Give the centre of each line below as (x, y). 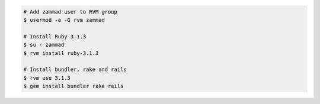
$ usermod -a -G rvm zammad (64, 20)
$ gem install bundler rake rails (73, 86)
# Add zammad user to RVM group (71, 12)
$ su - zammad (44, 45)
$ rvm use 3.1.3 (47, 78)
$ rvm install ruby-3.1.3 (61, 53)
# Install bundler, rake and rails (75, 70)
